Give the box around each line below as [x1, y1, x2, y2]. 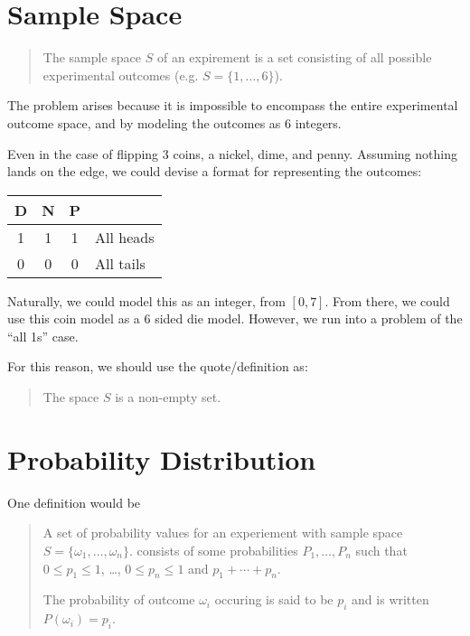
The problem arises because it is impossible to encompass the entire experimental [7, 96, 458, 115]
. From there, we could [324, 291, 450, 310]
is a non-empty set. [115, 388, 221, 407]
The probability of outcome [42, 590, 195, 609]
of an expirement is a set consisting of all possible [156, 48, 432, 67]
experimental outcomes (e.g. [42, 65, 199, 84]
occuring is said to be [214, 590, 334, 609]
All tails [95, 252, 146, 274]
